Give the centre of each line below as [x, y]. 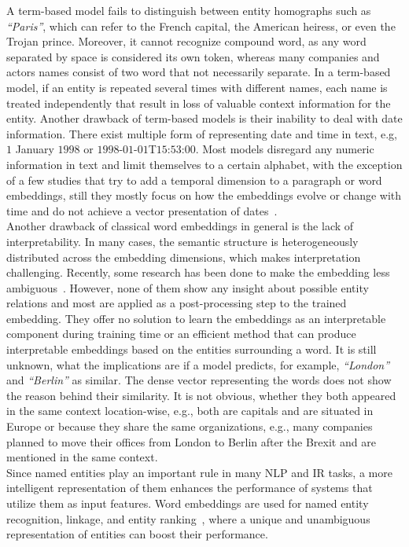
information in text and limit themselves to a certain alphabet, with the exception [204, 164]
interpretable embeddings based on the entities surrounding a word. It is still [192, 349]
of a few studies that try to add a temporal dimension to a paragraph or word [194, 180]
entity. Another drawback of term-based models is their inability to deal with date [204, 118]
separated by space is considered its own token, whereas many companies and [193, 56]
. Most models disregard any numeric [285, 149]
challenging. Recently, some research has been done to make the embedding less [198, 272]
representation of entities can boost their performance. [137, 534]
